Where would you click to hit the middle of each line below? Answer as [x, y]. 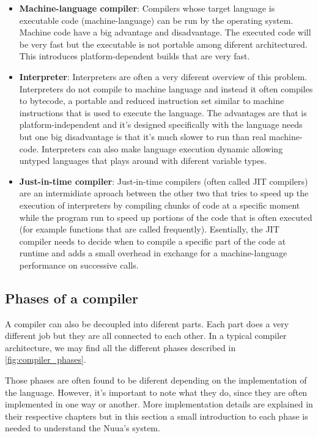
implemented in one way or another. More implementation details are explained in [159, 404]
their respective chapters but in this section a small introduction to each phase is [157, 416]
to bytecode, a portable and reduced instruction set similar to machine [152, 101]
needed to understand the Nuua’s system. [83, 428]
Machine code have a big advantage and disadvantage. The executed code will [165, 32]
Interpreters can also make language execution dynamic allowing [162, 148]
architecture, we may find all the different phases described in [120, 347]
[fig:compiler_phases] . [46, 359]
